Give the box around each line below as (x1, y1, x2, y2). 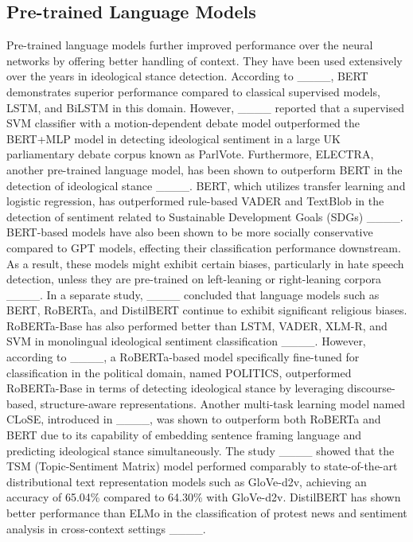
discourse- (347, 380, 395, 396)
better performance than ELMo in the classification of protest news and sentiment (6, 505, 407, 521)
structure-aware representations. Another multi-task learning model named (40, 395, 406, 411)
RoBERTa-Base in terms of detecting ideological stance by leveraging (6, 380, 344, 396)
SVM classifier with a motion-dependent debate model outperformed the (6, 115, 360, 131)
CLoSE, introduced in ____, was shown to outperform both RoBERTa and (6, 411, 381, 427)
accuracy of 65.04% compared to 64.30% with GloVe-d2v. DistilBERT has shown (6, 489, 401, 505)
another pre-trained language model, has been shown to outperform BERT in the (6, 161, 403, 177)
